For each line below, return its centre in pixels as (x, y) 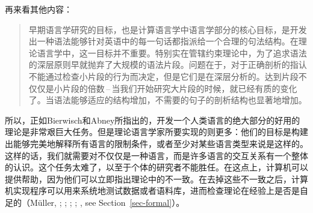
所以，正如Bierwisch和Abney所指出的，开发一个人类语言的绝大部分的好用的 (153, 120)
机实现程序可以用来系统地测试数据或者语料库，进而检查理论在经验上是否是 (152, 190)
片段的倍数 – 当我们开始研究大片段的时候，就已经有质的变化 (180, 88)
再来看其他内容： (39, 9)
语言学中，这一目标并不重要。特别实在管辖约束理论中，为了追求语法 (172, 52)
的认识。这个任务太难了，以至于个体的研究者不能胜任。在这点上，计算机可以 (156, 167)
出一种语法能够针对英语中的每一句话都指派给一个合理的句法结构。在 (163, 41)
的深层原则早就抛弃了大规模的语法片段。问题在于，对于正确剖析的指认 (168, 64)
